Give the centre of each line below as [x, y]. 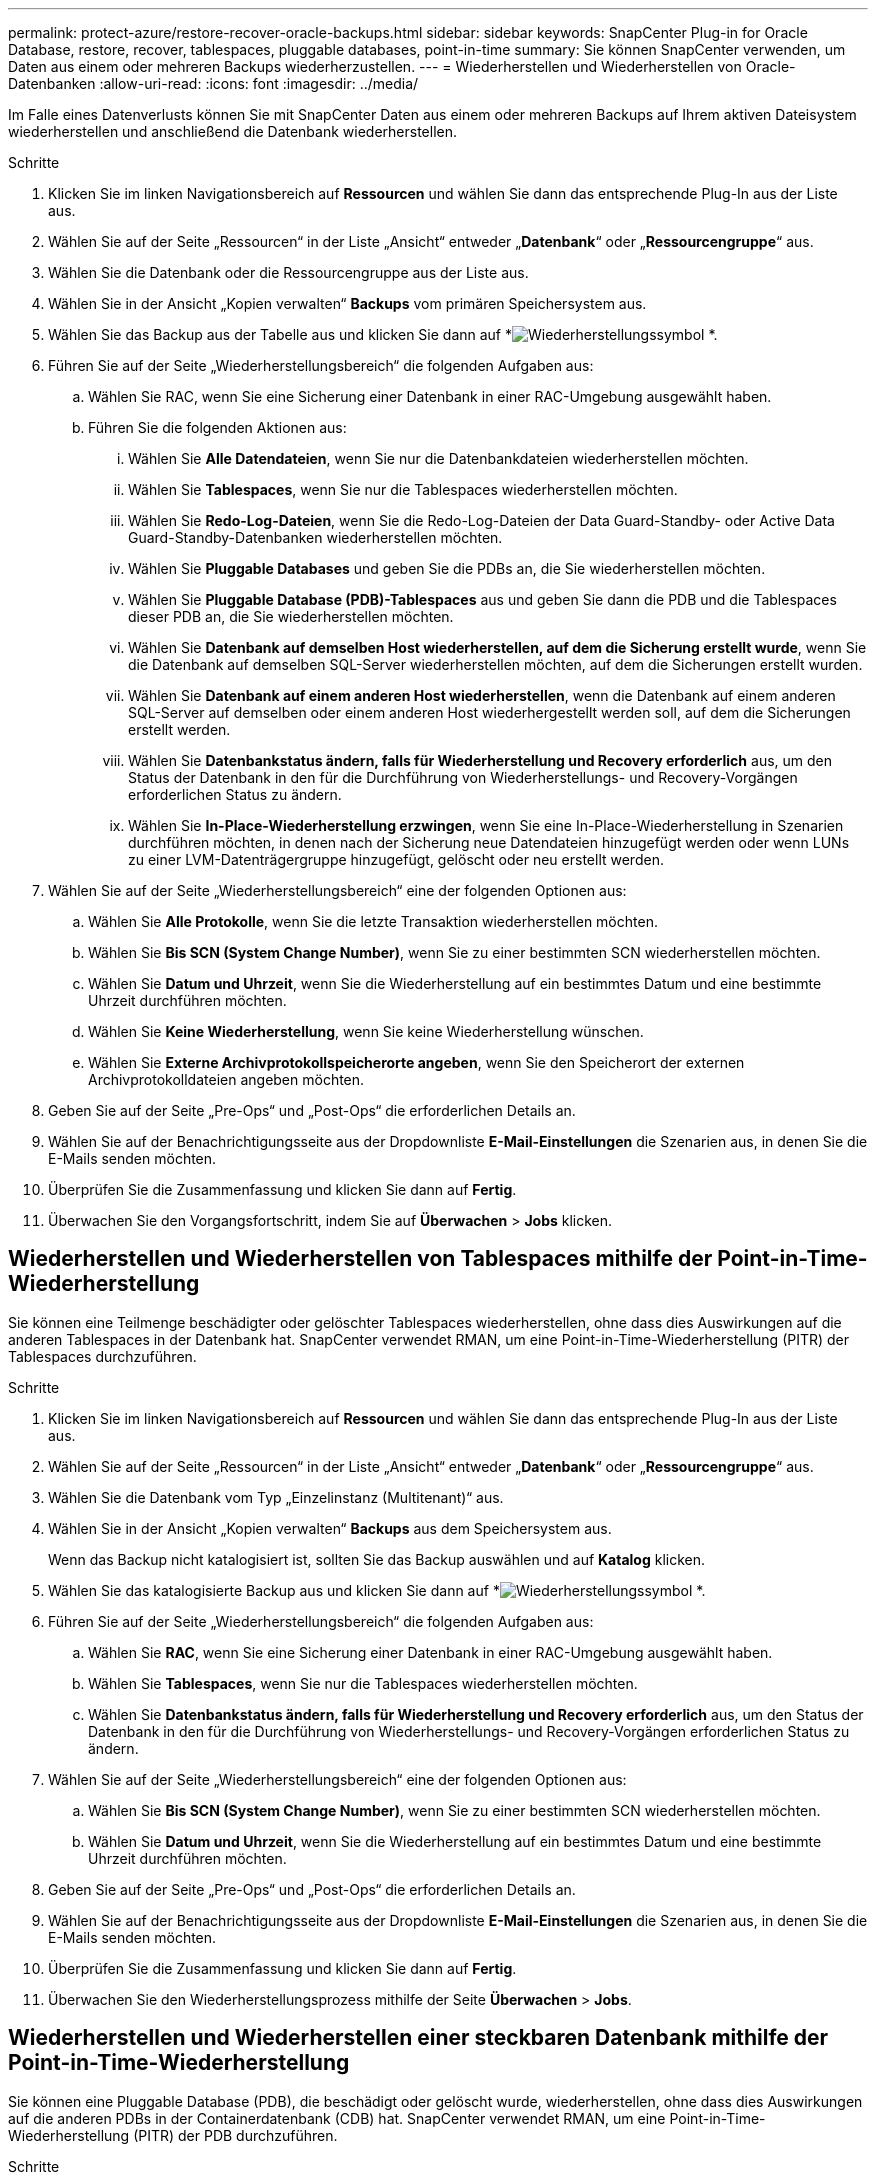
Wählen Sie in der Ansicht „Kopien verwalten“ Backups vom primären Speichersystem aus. [347, 303]
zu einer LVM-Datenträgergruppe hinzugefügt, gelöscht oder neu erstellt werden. [396, 859]
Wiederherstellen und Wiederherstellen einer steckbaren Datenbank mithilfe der [418, 2038]
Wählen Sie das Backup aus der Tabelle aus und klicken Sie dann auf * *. [383, 334]
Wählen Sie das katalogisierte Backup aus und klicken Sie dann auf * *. [377, 1590]
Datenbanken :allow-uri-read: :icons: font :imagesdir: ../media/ [213, 83]
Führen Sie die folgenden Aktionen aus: [217, 427]
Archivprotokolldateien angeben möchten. [226, 1079]
